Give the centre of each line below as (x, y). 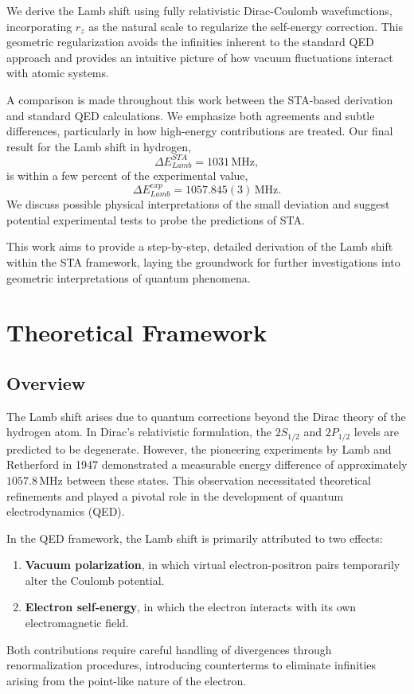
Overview (46, 382)
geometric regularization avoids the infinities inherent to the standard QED (190, 42)
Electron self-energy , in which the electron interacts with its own (191, 607)
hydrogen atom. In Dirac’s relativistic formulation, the (139, 432)
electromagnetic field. (77, 623)
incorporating (39, 26)
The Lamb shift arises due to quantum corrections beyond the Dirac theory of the (206, 416)
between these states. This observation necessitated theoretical (219, 480)
